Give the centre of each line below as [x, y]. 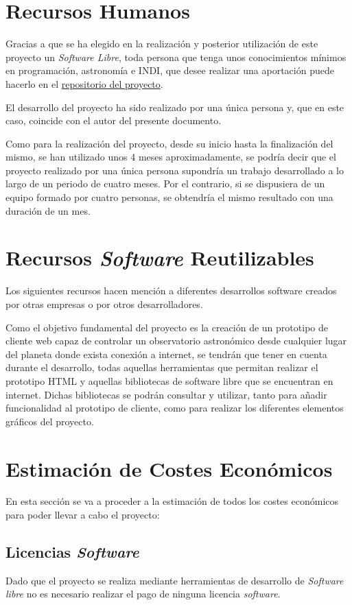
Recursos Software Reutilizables [160, 258]
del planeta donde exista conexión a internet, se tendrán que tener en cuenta [166, 354]
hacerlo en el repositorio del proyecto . [84, 83]
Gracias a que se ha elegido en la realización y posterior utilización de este [162, 44]
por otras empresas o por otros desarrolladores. [104, 304]
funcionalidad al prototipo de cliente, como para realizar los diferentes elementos [175, 408]
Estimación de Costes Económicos [169, 468]
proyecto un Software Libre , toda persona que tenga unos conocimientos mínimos [176, 57]
